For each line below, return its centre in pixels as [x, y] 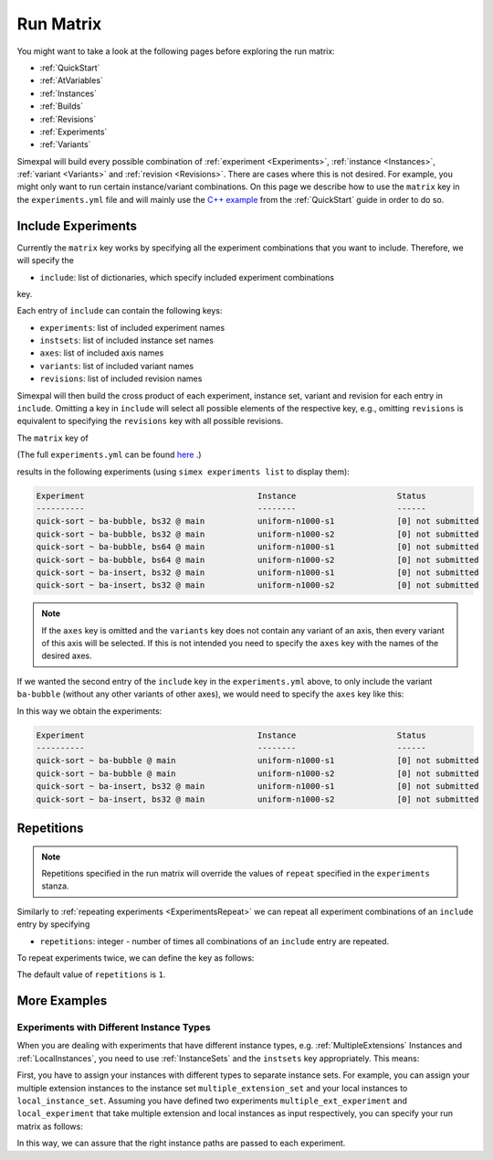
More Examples [62, 1001]
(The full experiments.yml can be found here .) [109, 455]
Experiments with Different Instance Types [114, 1027]
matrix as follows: [50, 1126]
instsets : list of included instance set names [127, 341]
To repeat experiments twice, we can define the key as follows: [136, 958]
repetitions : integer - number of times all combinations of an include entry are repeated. [215, 941]
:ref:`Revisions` [68, 119]
